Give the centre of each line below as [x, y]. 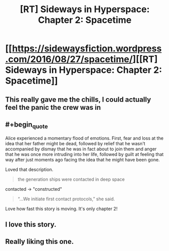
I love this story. [31, 224]
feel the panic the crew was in [53, 107]
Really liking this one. [40, 242]
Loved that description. [29, 169]
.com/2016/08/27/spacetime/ [69, 59]
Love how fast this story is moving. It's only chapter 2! [61, 208]
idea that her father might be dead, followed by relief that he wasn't [75, 143]
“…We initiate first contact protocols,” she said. [66, 199]
